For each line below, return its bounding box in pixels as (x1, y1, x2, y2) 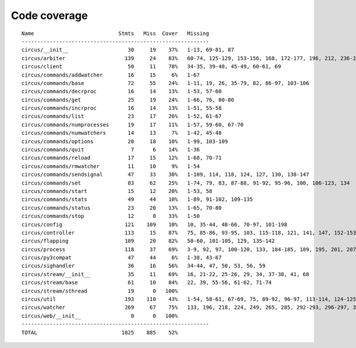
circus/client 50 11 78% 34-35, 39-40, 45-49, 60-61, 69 (21, 63, 281, 70)
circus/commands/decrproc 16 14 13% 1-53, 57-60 (21, 88, 222, 95)
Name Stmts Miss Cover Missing (21, 30, 209, 37)
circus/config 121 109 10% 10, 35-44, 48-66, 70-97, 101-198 (21, 221, 288, 228)
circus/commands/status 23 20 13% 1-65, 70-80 (21, 204, 222, 211)
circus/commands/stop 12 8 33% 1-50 (21, 213, 200, 220)
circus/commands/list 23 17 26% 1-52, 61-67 (21, 113, 222, 120)
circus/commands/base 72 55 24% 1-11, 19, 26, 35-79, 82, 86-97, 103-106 (21, 80, 310, 86)
